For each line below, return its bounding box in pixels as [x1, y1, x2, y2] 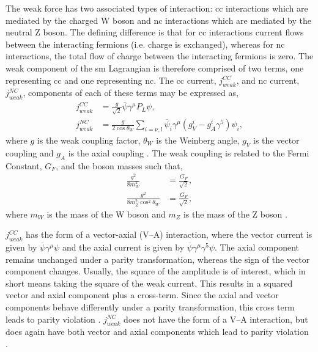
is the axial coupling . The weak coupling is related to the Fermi [68, 146, 309, 159]
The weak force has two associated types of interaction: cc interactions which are [6, 2, 308, 14]
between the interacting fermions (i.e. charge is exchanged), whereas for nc [6, 37, 285, 50]
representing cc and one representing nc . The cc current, [6, 73, 216, 86]
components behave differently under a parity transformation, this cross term [6, 301, 295, 313]
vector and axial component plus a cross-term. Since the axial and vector [6, 288, 279, 301]
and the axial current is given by [62, 241, 185, 254]
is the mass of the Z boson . [183, 207, 287, 220]
